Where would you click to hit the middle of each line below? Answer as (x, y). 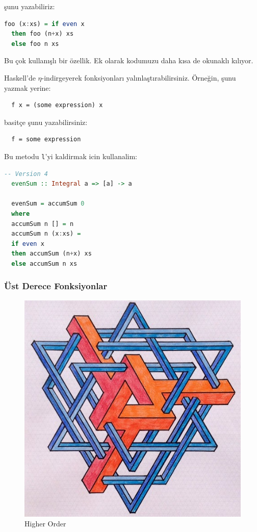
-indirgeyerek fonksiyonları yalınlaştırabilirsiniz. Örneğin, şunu (139, 77)
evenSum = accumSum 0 (48, 204)
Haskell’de (20, 77)
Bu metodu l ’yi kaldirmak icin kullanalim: (71, 156)
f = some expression (46, 140)
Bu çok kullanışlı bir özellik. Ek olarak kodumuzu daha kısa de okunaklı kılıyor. (129, 60)
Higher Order (45, 524)
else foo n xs (35, 44)
